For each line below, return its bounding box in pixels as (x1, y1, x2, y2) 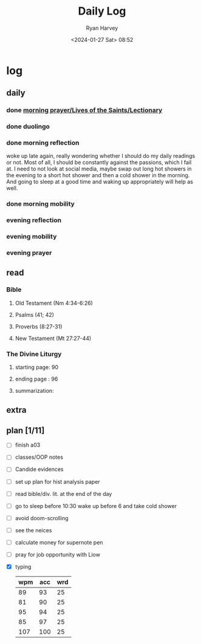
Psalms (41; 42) (15, 311, 55, 318)
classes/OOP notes (15, 453, 64, 461)
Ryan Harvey (86, 24, 118, 32)
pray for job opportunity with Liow (15, 551, 100, 558)
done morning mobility (6, 200, 75, 208)
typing (15, 563, 32, 570)
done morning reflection (6, 138, 80, 147)
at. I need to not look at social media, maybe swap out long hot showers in (6, 165, 192, 172)
